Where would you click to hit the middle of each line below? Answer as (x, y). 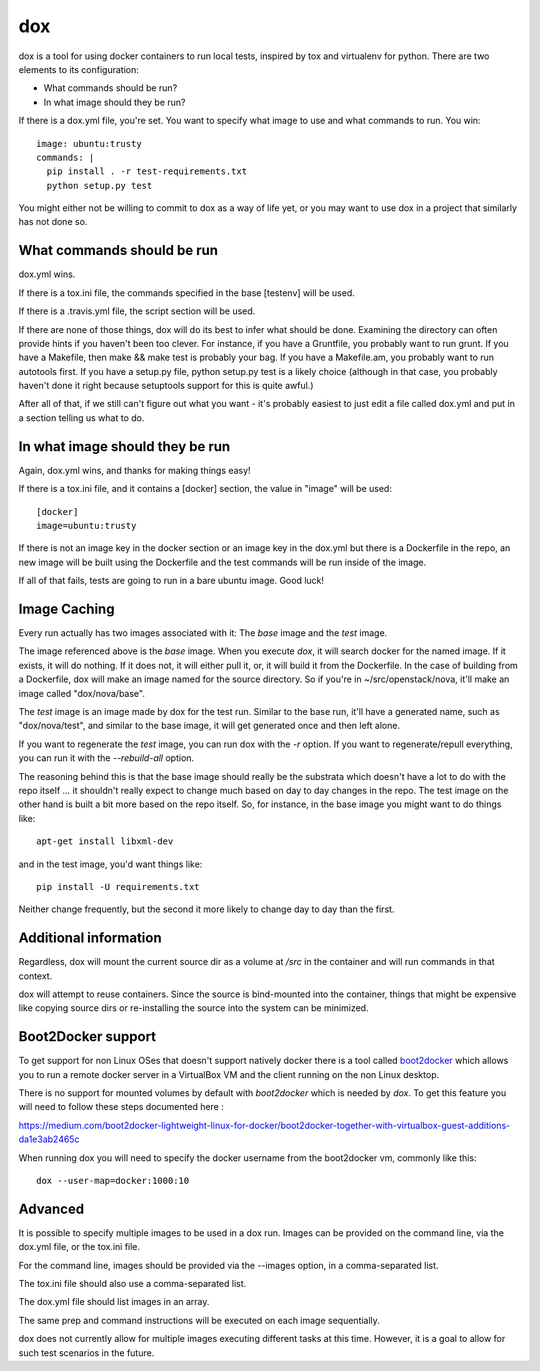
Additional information (90, 938)
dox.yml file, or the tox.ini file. (79, 1247)
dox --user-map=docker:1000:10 (113, 1180)
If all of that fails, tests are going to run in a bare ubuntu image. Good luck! (171, 581)
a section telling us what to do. (81, 417)
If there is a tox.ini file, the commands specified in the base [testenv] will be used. (186, 292)
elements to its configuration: (79, 69)
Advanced (51, 1208)
